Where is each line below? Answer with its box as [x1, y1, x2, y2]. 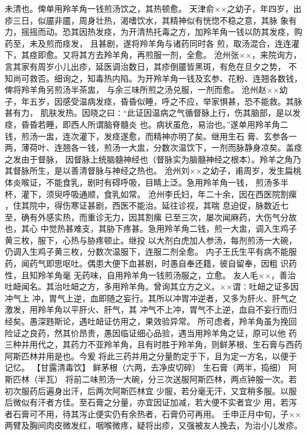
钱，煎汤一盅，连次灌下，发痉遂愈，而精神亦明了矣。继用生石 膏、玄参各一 [5, 129, 297, 142]
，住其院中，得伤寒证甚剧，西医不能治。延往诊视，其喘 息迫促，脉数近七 [5, 199, 289, 212]
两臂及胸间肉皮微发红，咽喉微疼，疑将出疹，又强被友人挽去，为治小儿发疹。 [5, 419, 302, 431]
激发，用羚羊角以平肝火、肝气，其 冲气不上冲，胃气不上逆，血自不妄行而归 [5, 303, 297, 316]
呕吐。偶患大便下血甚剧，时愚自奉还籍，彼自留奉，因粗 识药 [62, 257, 297, 270]
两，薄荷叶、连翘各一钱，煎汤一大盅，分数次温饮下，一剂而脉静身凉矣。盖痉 [5, 141, 302, 154]
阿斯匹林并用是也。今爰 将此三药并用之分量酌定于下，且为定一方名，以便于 [5, 349, 297, 362]
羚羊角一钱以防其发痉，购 [203, 25, 302, 38]
